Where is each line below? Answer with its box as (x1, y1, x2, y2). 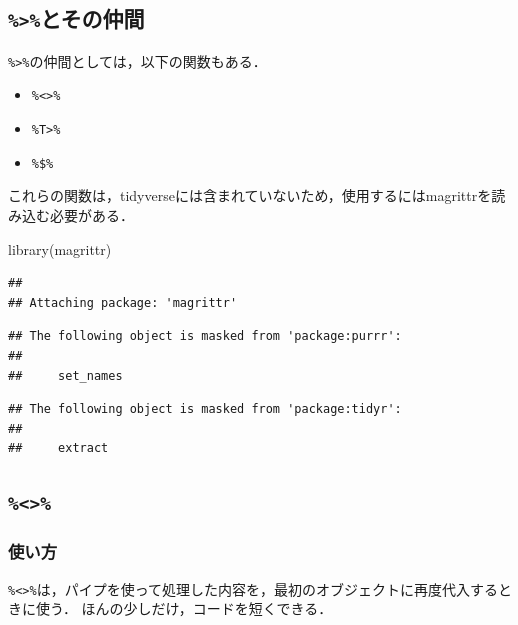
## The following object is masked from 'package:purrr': (8, 329, 402, 344)
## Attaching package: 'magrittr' (8, 295, 238, 310)
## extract (8, 441, 109, 456)
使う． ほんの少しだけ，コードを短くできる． (35, 598, 333, 619)
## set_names (8, 368, 123, 383)
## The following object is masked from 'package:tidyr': (8, 402, 402, 417)
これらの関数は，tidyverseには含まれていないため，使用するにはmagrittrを (8, 185, 492, 206)
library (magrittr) (8, 238, 112, 259)
